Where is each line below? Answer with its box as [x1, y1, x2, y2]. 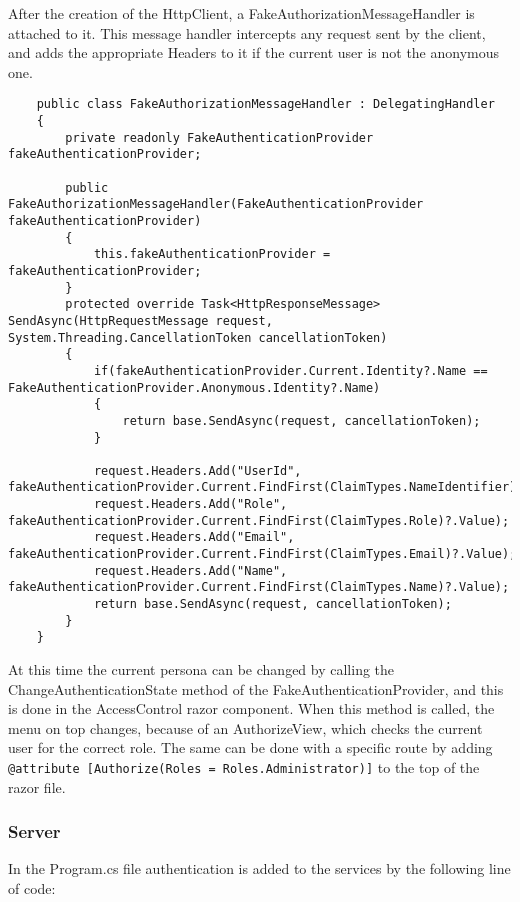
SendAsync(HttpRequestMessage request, [8, 313, 273, 328]
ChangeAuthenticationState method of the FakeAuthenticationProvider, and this [8, 678, 504, 699]
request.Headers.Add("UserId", [93, 463, 302, 478]
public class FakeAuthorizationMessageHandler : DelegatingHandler [36, 97, 495, 112]
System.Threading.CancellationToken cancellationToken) [8, 330, 388, 345]
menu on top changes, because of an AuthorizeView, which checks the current [8, 717, 483, 738]
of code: [8, 878, 56, 899]
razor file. [8, 776, 66, 797]
